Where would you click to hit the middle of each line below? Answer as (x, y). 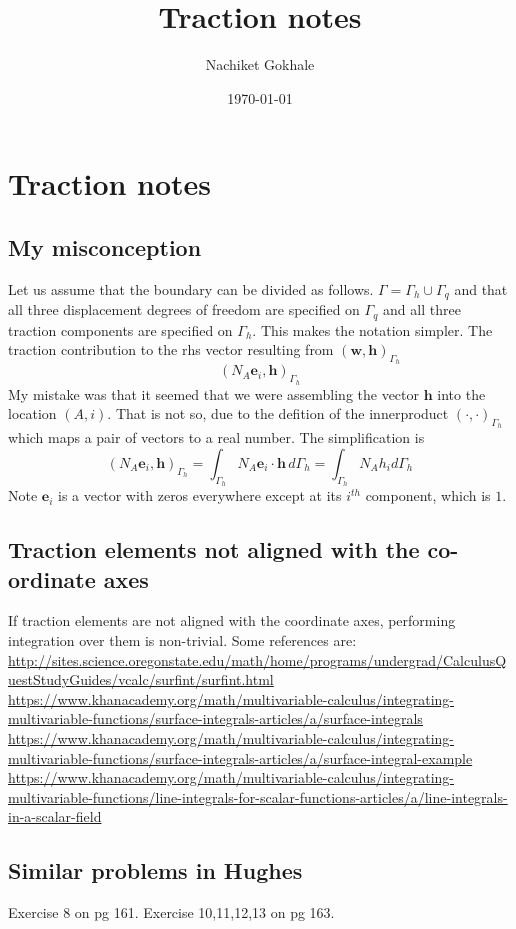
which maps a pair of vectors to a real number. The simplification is (216, 437)
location (32, 413)
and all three (422, 309)
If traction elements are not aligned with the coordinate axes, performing (232, 620)
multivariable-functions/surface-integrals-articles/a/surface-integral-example (240, 757)
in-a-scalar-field (55, 816)
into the (461, 393)
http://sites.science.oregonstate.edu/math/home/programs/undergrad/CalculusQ (257, 659)
